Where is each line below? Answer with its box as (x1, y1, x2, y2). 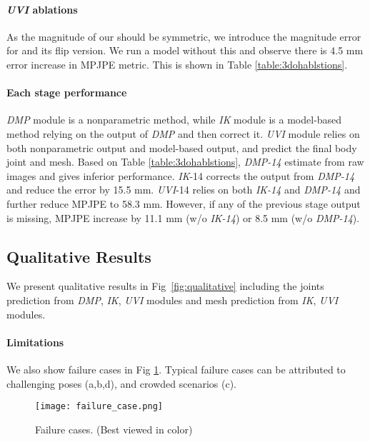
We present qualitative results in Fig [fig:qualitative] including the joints (6, 278, 324, 293)
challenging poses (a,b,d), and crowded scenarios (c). (6, 376, 236, 391)
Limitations (6, 334, 64, 349)
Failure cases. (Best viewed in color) (35, 421, 193, 436)
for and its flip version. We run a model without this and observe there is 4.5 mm (6, 43, 364, 58)
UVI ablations (6, 1, 78, 16)
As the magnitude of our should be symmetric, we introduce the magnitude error (6, 29, 361, 44)
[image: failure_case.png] (35, 401, 163, 412)
